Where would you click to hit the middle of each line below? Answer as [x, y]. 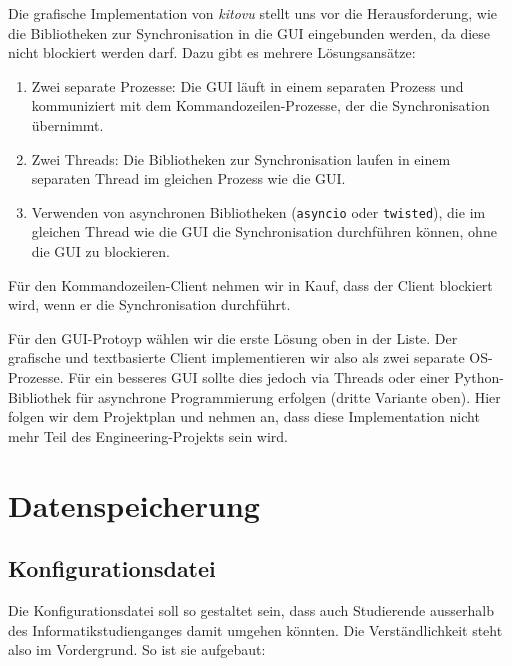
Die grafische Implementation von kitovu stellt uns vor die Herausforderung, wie [253, 13]
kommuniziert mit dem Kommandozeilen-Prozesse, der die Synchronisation [260, 105]
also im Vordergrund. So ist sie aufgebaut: [137, 649]
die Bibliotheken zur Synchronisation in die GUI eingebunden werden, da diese [249, 32]
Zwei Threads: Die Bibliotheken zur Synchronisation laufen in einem [241, 158]
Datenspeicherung [134, 504]
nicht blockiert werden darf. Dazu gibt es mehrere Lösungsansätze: [212, 52]
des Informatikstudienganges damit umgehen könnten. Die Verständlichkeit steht [255, 629]
